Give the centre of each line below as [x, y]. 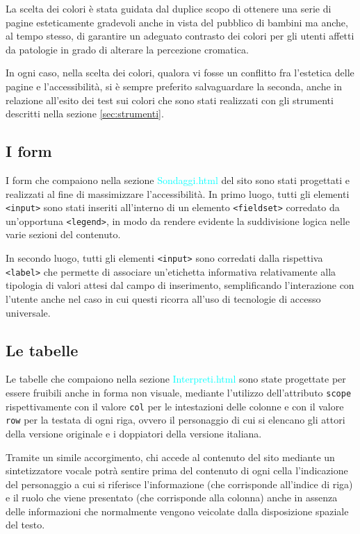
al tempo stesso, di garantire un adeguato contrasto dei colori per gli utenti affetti [180, 36]
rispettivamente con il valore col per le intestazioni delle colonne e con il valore [175, 406]
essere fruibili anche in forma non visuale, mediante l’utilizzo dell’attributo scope [179, 392]
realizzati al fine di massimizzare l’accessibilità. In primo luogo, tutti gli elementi [178, 193]
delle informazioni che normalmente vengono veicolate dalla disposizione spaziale [177, 511]
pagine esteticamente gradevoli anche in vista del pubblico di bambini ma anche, [177, 22]
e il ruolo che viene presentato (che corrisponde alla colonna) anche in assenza [172, 498]
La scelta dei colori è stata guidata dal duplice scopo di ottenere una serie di [169, 8]
